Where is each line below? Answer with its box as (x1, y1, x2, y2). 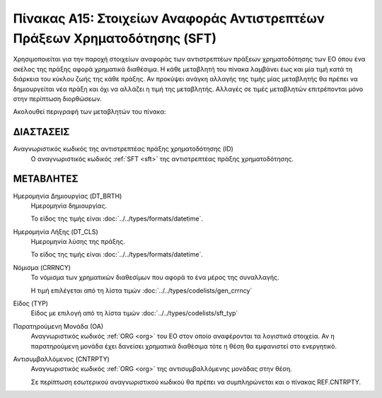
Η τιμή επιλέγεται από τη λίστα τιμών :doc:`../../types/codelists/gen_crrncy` (30, 286, 253, 295)
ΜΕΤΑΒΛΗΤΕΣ (13, 173, 79, 185)
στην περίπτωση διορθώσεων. (13, 94, 102, 103)
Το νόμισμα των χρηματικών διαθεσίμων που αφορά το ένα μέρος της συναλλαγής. (30, 273, 279, 282)
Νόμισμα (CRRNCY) (13, 263, 71, 271)
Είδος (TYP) (13, 299, 49, 308)
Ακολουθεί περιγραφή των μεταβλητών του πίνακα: (13, 107, 166, 116)
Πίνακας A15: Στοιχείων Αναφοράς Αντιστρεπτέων (13, 11, 325, 26)
